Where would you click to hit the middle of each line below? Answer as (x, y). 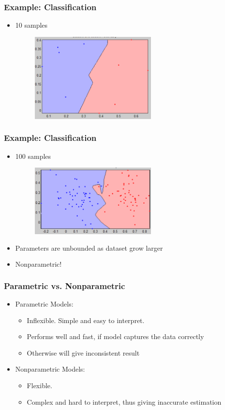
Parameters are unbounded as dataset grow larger (89, 248)
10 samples (31, 25)
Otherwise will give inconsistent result (83, 352)
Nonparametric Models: (50, 369)
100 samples (33, 156)
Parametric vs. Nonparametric (65, 285)
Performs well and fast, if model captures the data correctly (115, 336)
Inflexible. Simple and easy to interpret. (86, 320)
